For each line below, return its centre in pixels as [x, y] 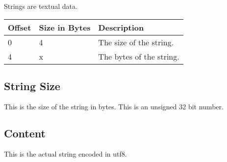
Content [25, 133]
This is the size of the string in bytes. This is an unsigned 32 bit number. [114, 106]
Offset [20, 27]
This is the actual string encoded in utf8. [65, 153]
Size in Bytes [65, 27]
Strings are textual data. [41, 6]
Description [121, 27]
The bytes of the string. [139, 56]
